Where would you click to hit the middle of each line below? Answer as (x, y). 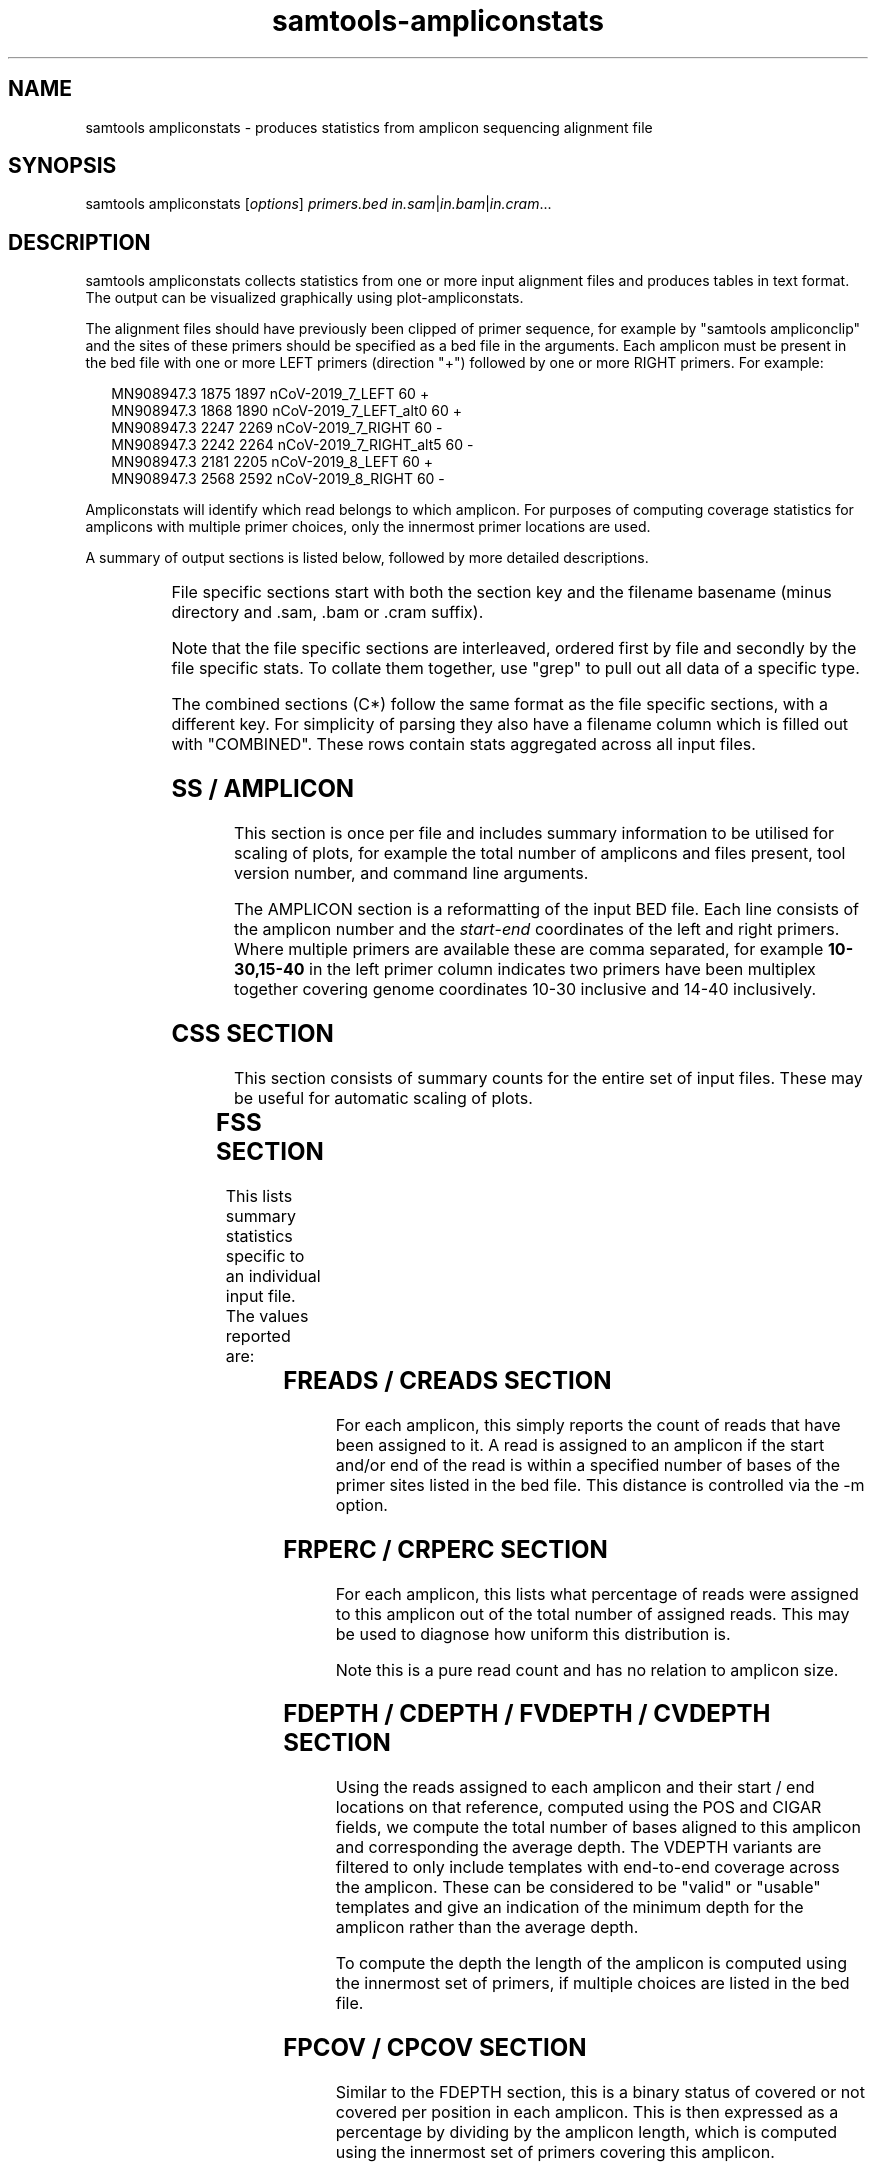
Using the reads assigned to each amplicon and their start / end (575, 1787)
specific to (265, 1255)
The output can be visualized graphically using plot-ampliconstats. (304, 298)
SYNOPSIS (62, 166)
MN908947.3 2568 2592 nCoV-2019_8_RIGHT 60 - (278, 479)
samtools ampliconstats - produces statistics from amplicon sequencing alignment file (369, 127)
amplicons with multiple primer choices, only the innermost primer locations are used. (368, 527)
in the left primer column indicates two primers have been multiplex (562, 969)
